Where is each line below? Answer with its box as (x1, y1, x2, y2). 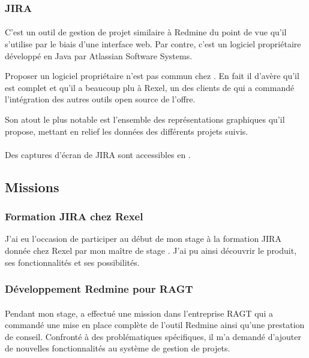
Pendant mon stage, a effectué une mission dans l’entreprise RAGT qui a (5, 307, 273, 319)
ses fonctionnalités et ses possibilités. (5, 256, 140, 268)
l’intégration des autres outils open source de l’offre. (5, 93, 196, 105)
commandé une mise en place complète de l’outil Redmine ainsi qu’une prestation (5, 318, 305, 331)
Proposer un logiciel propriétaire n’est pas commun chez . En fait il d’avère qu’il (5, 69, 299, 82)
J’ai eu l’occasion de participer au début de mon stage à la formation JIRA (5, 232, 281, 245)
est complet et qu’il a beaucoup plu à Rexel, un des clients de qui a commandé (5, 81, 295, 93)
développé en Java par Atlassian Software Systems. (5, 49, 193, 62)
